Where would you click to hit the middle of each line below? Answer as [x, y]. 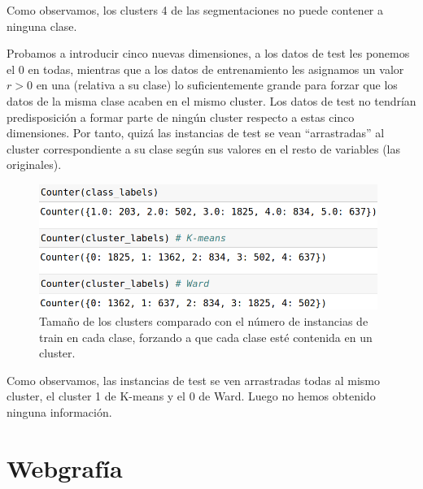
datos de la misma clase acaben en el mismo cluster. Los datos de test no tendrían [211, 100]
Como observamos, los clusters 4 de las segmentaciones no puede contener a [195, 10]
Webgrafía [65, 467]
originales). [34, 164]
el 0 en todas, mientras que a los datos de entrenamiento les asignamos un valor [205, 69]
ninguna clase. [42, 26]
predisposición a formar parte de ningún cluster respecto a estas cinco [181, 117]
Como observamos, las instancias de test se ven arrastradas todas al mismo [194, 380]
